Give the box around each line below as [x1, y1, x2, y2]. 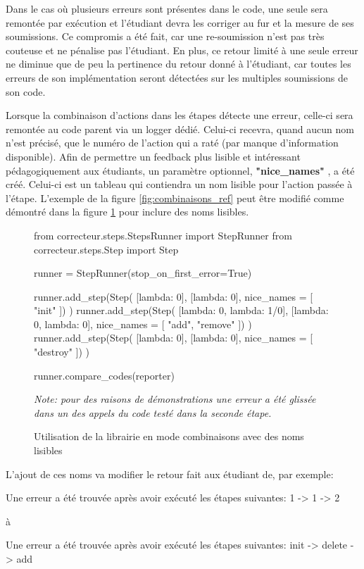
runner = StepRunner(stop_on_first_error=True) [34, 265, 252, 280]
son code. [6, 84, 46, 99]
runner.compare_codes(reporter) [34, 368, 175, 382]
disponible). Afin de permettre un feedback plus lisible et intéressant [6, 149, 301, 163]
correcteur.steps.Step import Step [34, 242, 179, 256]
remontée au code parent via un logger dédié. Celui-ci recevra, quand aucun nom [6, 121, 354, 136]
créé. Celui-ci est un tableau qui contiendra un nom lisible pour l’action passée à [6, 177, 353, 192]
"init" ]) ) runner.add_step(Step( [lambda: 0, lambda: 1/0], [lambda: [34, 303, 329, 318]
